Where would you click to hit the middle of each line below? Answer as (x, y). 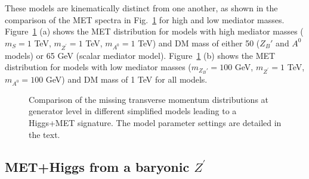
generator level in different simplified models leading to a (133, 111)
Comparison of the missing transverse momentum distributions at (149, 99)
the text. (44, 134)
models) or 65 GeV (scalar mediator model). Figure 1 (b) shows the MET (140, 55)
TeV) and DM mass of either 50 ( (199, 43)
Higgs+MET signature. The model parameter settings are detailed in (155, 122)
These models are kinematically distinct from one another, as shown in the (141, 8)
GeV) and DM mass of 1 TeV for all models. (126, 79)
